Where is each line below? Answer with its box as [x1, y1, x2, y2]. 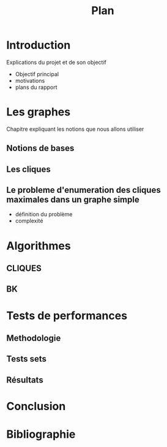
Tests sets [6, 354, 47, 364]
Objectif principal [15, 70, 59, 77]
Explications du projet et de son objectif [6, 58, 107, 66]
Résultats [6, 375, 44, 385]
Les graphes [6, 105, 71, 119]
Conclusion [6, 399, 66, 413]
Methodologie [6, 333, 61, 344]
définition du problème [15, 211, 73, 218]
